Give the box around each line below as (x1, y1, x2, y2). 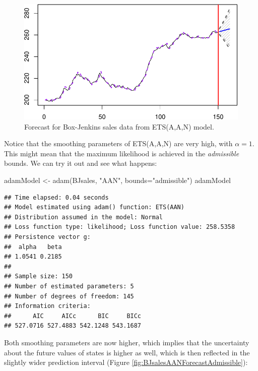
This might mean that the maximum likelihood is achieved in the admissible (4, 148, 239, 158)
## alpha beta (4, 243, 62, 251)
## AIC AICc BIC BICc (4, 312, 142, 320)
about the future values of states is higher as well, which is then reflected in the (4, 347, 250, 357)
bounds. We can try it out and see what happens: (4, 158, 157, 168)
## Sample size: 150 (4, 273, 73, 280)
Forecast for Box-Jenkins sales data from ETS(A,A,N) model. (24, 121, 214, 132)
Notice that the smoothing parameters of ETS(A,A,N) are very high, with (4, 138, 233, 149)
